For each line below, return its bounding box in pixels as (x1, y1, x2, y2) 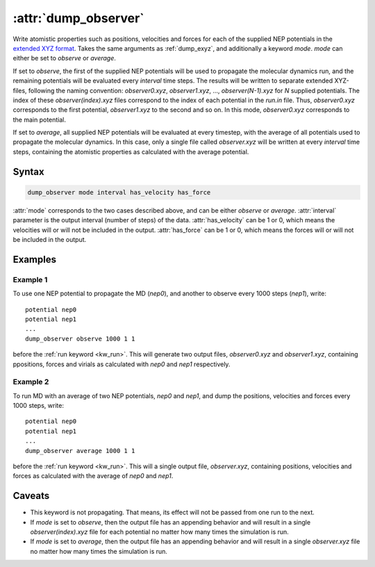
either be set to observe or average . (12, 54, 116, 63)
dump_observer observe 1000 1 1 (25, 334, 135, 343)
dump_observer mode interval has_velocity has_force (27, 188, 211, 196)
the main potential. (12, 115, 66, 124)
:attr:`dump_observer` (12, 10, 145, 26)
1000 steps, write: (12, 402, 64, 410)
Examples (12, 254, 57, 265)
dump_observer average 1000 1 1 (25, 447, 135, 454)
